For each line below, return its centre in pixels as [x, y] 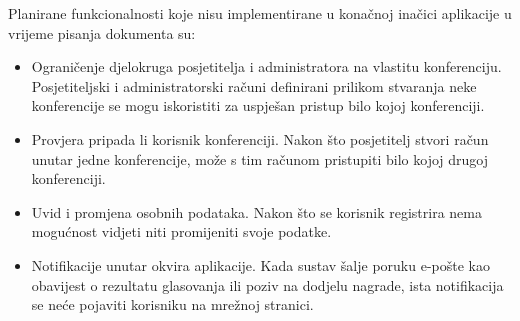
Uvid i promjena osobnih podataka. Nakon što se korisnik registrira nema [256, 211]
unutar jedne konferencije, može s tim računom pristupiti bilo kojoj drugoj [259, 158]
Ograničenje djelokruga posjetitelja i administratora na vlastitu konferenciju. [266, 66]
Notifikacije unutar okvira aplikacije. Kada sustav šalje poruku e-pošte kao [260, 264]
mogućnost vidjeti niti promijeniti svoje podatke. [181, 231]
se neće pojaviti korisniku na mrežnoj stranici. [172, 304]
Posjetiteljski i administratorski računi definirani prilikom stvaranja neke [254, 85]
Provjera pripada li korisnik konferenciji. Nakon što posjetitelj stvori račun [260, 138]
